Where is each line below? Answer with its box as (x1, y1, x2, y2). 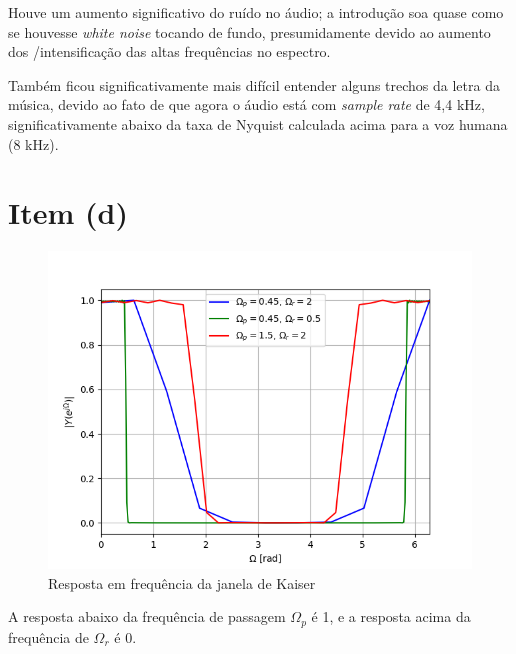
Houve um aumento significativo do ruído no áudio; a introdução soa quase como (8, 2, 504, 22)
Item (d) (8, 192, 128, 233)
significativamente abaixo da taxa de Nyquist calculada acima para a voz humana (8, 113, 508, 134)
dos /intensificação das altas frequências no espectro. (8, 41, 331, 62)
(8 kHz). (8, 133, 59, 154)
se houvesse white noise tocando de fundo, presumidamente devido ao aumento (8, 21, 491, 42)
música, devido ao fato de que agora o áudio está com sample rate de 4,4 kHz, (8, 94, 485, 115)
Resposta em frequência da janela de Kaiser (48, 572, 316, 593)
